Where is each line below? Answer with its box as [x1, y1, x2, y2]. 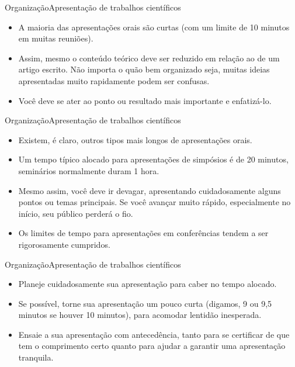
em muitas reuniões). [18, 32, 93, 44]
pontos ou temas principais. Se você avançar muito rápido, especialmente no [18, 196, 291, 208]
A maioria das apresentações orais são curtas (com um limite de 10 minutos [18, 20, 290, 33]
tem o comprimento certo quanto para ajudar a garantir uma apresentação [18, 340, 286, 352]
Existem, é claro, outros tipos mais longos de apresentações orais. [18, 133, 252, 146]
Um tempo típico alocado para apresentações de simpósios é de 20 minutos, [18, 153, 289, 165]
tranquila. [18, 351, 54, 363]
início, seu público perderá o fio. [18, 207, 133, 219]
